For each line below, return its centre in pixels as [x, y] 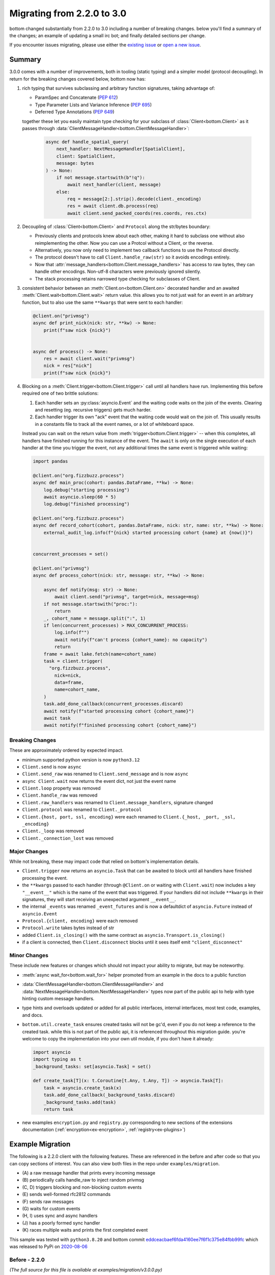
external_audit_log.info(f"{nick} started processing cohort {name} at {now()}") [148, 532]
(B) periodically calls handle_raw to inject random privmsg [83, 1180]
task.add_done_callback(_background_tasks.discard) [109, 1095]
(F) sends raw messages [48, 1202]
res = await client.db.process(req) [113, 206]
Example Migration [40, 1144]
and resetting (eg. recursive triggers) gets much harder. [93, 410]
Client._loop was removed [53, 831]
